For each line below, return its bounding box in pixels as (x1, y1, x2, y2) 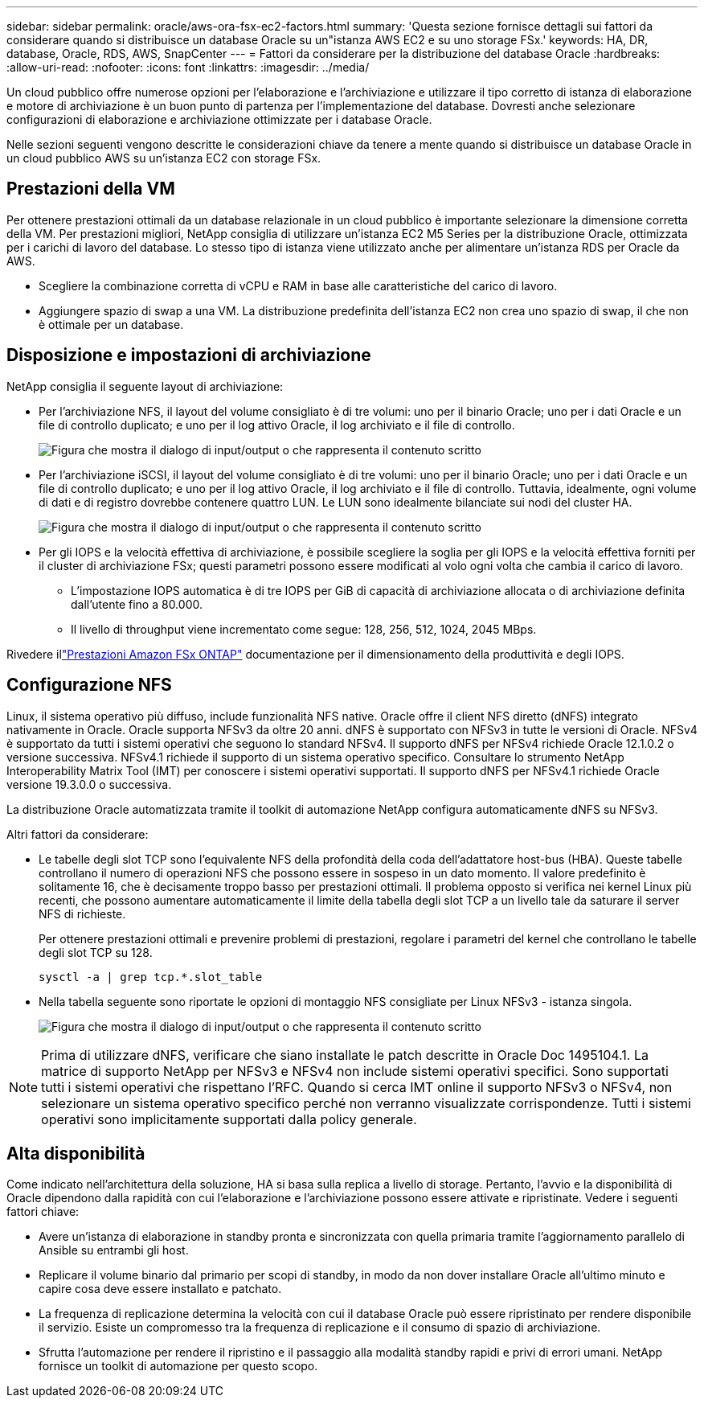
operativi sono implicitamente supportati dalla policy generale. (41, 1110, 417, 1127)
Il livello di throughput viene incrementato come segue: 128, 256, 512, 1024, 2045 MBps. (71, 622, 537, 636)
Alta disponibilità (6, 1143, 145, 1164)
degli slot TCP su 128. (39, 945, 153, 959)
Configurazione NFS (6, 675, 172, 696)
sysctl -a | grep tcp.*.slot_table (39, 970, 263, 983)
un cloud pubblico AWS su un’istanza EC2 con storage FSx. (6, 151, 321, 165)
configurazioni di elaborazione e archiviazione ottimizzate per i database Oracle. (6, 113, 432, 126)
